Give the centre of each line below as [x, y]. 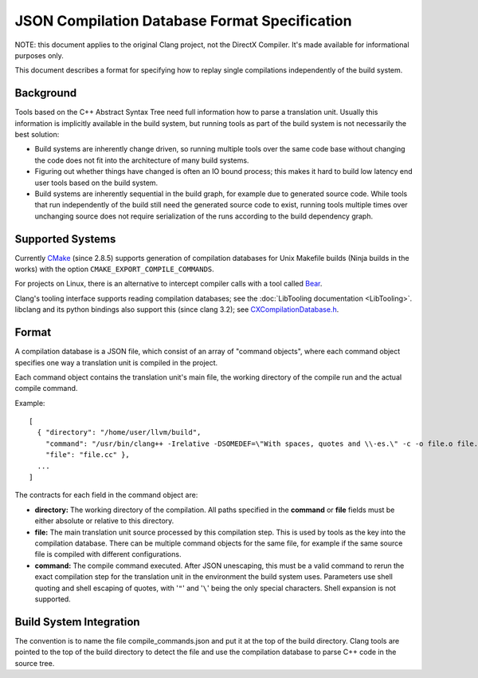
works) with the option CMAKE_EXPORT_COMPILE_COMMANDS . [114, 269]
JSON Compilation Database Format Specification [183, 21]
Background [46, 93]
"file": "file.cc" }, [88, 455]
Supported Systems [65, 239]
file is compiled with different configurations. [108, 554]
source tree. [35, 663]
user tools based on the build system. [96, 183]
